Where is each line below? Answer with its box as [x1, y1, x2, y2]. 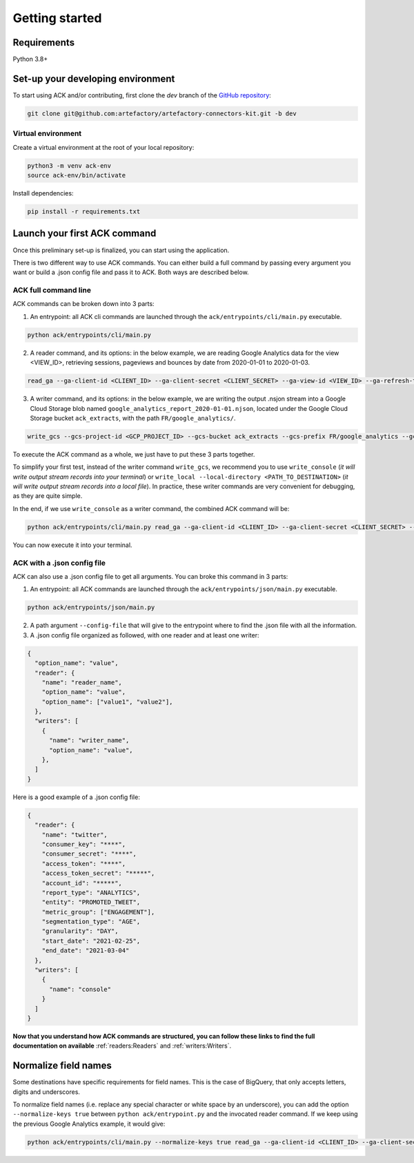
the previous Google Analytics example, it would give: [12, 1119, 166, 1128]
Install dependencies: [12, 189, 74, 198]
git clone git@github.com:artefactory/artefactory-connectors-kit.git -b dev [27, 109, 297, 117]
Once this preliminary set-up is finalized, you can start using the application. [12, 246, 230, 254]
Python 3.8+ [12, 55, 48, 64]
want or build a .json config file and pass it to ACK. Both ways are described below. [12, 268, 249, 276]
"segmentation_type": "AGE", [41, 918, 141, 925]
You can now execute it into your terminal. [12, 541, 132, 549]
